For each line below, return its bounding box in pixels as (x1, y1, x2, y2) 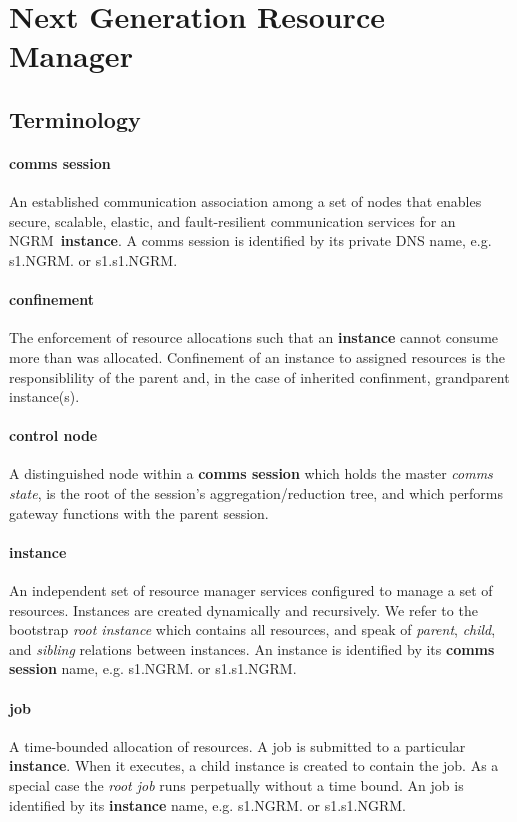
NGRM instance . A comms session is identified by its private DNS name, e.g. (9, 230, 492, 251)
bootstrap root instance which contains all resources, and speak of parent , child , (9, 619, 496, 640)
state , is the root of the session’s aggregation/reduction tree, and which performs (9, 483, 504, 504)
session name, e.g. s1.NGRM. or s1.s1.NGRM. (9, 658, 297, 679)
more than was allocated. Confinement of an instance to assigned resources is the (9, 346, 506, 367)
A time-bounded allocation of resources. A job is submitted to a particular (9, 735, 466, 756)
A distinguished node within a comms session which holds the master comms (9, 463, 493, 484)
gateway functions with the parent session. (9, 502, 269, 523)
